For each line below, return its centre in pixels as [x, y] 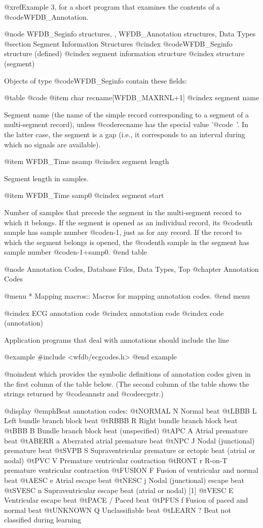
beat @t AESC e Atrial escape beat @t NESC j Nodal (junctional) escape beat [124, 480]
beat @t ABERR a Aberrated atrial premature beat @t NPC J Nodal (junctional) [129, 440]
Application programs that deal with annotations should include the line [117, 339]
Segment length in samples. [46, 178]
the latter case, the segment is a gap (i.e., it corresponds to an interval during [125, 134]
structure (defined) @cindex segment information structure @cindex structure [124, 53]
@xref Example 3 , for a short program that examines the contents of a [112, 7]
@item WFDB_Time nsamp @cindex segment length [87, 161]
